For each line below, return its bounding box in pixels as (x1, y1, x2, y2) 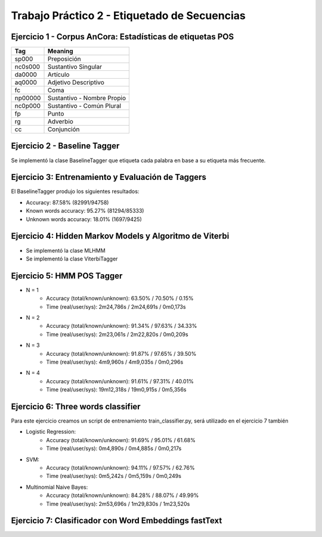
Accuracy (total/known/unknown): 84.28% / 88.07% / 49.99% (46, 492, 199, 499)
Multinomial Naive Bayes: (26, 483, 88, 491)
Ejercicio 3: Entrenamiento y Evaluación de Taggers (11, 172, 207, 182)
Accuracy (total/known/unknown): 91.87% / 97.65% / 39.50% (46, 350, 197, 357)
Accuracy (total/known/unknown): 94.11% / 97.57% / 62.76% (46, 464, 195, 471)
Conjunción (47, 125, 80, 134)
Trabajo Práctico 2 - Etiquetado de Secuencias (11, 9, 246, 22)
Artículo (47, 70, 70, 79)
